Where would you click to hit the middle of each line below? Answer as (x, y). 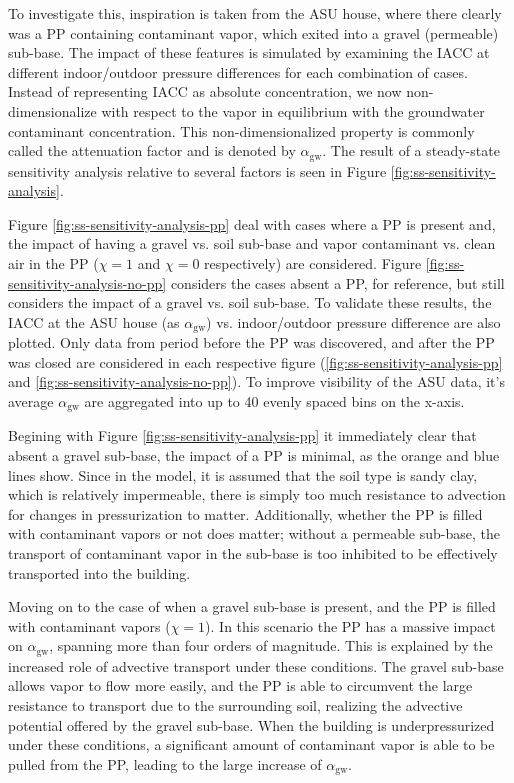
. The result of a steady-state (411, 150)
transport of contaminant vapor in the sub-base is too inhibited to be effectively (253, 553)
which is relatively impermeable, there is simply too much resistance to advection (257, 494)
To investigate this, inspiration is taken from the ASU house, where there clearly (255, 13)
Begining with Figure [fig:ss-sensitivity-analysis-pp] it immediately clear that (242, 435)
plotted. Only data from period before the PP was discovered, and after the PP (251, 342)
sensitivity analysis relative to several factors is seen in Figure (197, 170)
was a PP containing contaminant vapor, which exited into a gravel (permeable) (253, 32)
